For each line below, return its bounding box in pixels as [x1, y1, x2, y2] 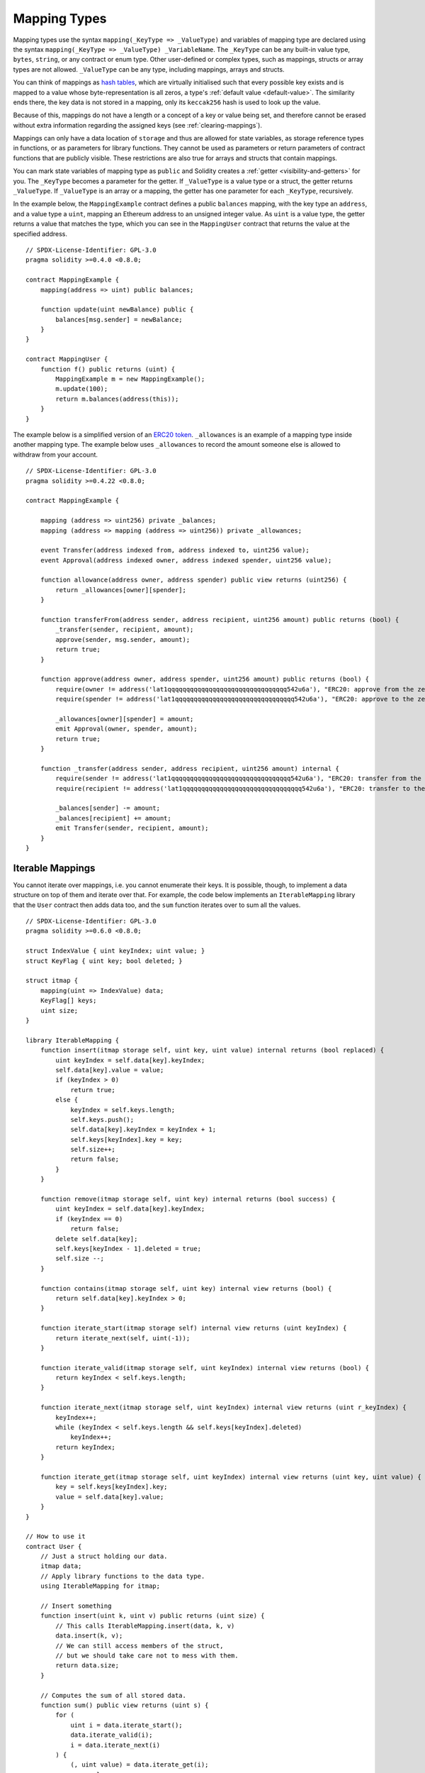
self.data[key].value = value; [55, 1066, 164, 1074]
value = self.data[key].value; [55, 1493, 164, 1501]
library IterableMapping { [25, 1036, 120, 1044]
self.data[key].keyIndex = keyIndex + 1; [70, 1126, 216, 1134]
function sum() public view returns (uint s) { [40, 1701, 209, 1709]
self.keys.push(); [70, 1116, 135, 1123]
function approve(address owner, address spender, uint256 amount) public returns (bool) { [40, 675, 370, 684]
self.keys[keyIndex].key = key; [70, 1135, 183, 1143]
